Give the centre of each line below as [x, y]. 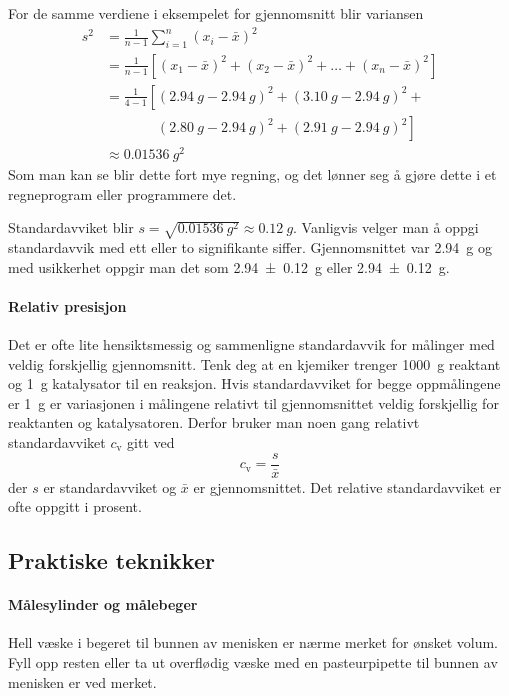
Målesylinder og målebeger [103, 604]
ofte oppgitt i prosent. [75, 506]
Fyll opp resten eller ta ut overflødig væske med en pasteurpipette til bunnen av [253, 662]
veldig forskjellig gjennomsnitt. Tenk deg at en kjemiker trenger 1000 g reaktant [254, 363]
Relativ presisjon [67, 305]
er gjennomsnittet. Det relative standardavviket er [347, 486]
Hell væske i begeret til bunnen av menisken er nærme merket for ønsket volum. [253, 642]
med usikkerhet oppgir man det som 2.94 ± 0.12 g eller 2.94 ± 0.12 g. [229, 266]
